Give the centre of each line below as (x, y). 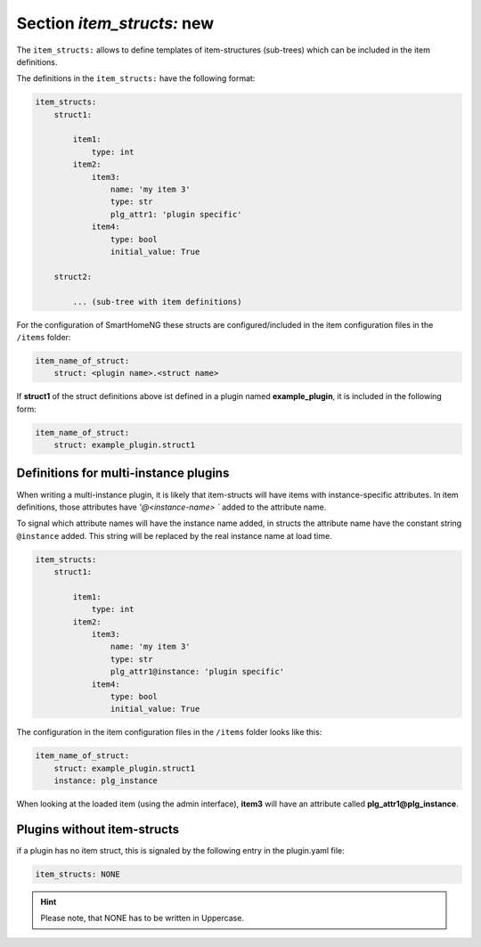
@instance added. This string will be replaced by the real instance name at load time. (175, 535)
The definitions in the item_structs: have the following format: (136, 78)
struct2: (73, 277)
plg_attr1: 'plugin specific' (176, 214)
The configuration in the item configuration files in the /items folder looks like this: (169, 732)
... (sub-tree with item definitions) (157, 302)
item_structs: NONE (77, 874)
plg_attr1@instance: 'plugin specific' (197, 672)
